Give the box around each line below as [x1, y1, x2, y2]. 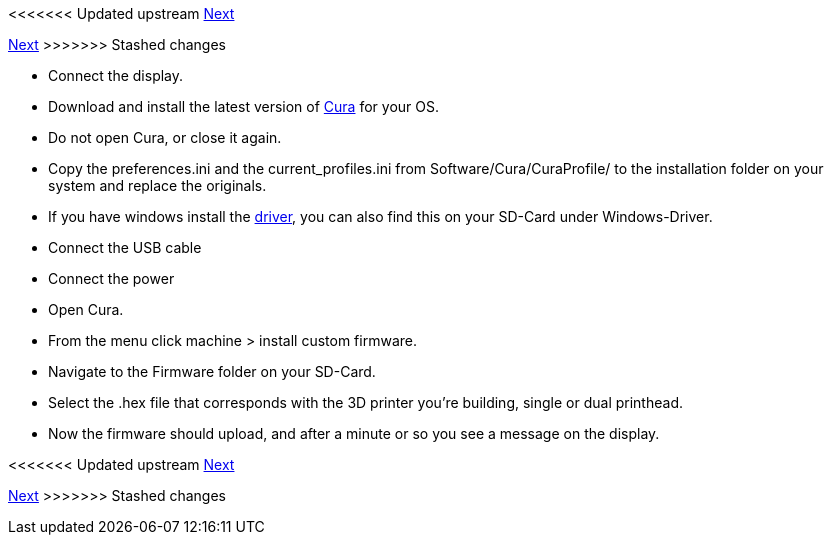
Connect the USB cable [48, 239, 202, 256]
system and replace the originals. [48, 177, 267, 194]
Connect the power [48, 270, 175, 287]
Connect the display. [48, 67, 184, 84]
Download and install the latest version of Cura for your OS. [48, 98, 439, 115]
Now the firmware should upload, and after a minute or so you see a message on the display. [48, 425, 660, 442]
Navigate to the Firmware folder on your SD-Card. [48, 363, 376, 380]
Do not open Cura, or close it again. [48, 129, 282, 146]
